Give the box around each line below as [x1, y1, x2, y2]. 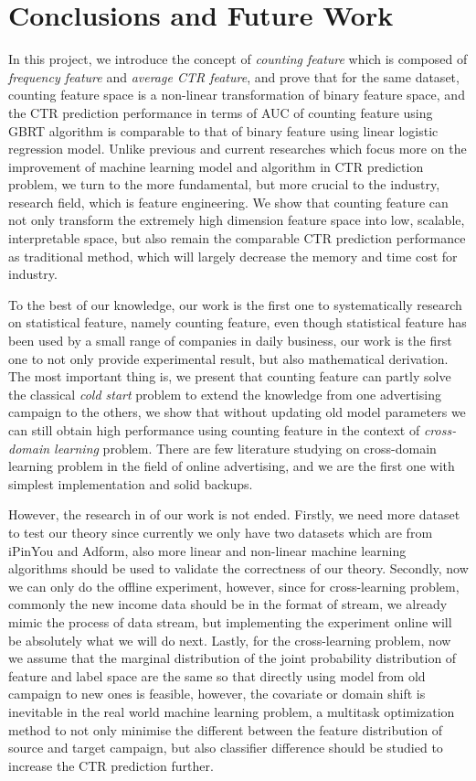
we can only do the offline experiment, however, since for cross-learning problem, [8, 576, 460, 595]
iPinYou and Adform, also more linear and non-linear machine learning [8, 540, 407, 560]
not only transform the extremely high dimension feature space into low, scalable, [8, 210, 465, 230]
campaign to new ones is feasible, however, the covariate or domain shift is [8, 684, 426, 703]
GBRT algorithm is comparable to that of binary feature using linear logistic [8, 121, 439, 140]
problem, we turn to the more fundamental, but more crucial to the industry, [8, 175, 440, 194]
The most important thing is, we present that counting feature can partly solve [8, 367, 451, 386]
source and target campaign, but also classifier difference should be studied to [8, 738, 443, 757]
